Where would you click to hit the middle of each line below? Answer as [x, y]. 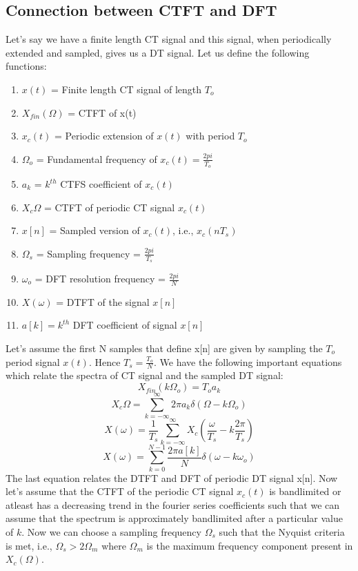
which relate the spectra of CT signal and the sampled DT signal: [145, 375]
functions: [26, 66]
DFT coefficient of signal [125, 325]
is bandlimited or [305, 491]
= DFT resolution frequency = [100, 279]
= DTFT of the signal [103, 301]
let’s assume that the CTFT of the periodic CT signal [120, 491]
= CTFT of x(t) [102, 112]
